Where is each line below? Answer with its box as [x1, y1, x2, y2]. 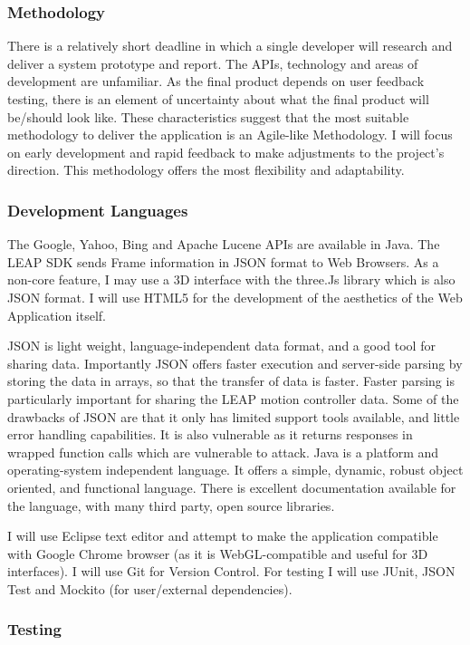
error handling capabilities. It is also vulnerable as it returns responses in [7, 425, 413, 444]
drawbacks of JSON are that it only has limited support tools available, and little [7, 407, 460, 426]
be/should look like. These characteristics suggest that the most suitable [7, 107, 409, 126]
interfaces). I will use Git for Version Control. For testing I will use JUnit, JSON [7, 562, 456, 581]
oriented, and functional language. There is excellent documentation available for [7, 477, 456, 496]
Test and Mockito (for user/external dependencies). [7, 579, 293, 598]
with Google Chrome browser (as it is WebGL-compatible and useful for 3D [7, 544, 428, 563]
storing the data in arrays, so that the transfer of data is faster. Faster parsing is [7, 371, 455, 390]
